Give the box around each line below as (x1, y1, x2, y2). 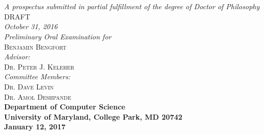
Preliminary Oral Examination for (4, 31, 112, 41)
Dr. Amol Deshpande (4, 91, 71, 102)
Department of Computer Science (4, 101, 125, 112)
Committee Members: (4, 71, 71, 82)
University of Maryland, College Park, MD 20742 (4, 111, 183, 122)
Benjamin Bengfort (4, 41, 67, 52)
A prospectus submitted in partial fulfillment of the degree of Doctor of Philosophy (4, 1, 260, 12)
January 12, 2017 (4, 121, 66, 132)
